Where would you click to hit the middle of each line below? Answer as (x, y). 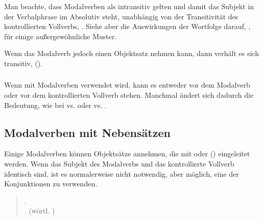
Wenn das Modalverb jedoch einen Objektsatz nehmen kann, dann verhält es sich (131, 53)
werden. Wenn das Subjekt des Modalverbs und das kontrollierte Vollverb (119, 163)
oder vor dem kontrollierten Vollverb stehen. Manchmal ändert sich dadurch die (129, 95)
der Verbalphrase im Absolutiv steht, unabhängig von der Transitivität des (121, 16)
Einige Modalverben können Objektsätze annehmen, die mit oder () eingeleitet (127, 154)
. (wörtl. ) (40, 211)
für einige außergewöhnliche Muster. (61, 36)
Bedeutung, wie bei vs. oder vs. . (55, 105)
